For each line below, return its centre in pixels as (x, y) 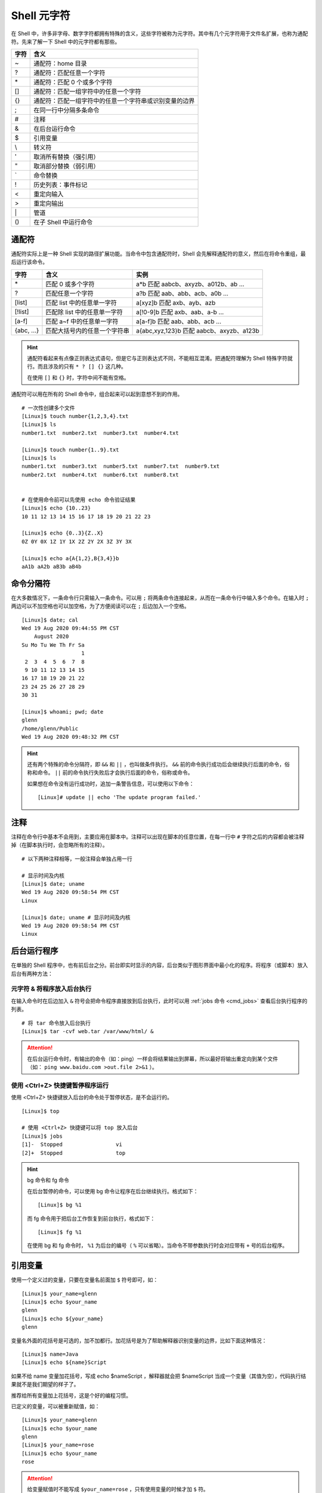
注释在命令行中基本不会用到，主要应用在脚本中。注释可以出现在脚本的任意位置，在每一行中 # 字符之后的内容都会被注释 (158, 837)
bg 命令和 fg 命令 (48, 1180)
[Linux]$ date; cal (50, 620)
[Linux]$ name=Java (50, 1354)
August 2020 (51, 637)
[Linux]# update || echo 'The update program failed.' (120, 798)
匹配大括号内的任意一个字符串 (87, 330)
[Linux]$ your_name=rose (58, 1445)
